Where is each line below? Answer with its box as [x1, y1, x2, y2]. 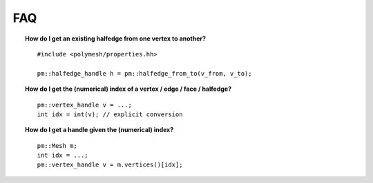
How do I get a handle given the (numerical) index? [25, 126, 174, 134]
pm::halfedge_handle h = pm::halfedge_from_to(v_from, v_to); [37, 69, 252, 77]
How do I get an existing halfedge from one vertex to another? [25, 34, 207, 43]
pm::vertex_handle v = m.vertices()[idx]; [37, 161, 183, 169]
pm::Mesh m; [37, 142, 77, 149]
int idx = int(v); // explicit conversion [37, 110, 183, 118]
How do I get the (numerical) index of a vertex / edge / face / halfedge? [25, 85, 231, 93]
